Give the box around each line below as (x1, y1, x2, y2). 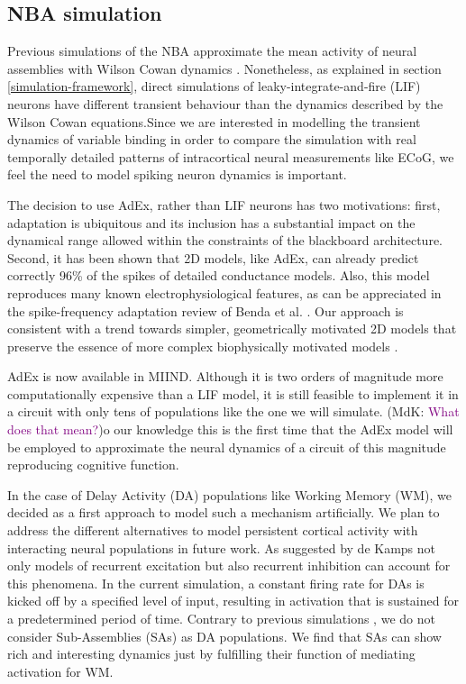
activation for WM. (7, 661, 114, 680)
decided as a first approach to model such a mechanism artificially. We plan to (7, 503, 440, 522)
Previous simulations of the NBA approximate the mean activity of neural (7, 41, 417, 60)
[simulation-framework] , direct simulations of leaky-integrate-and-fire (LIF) (7, 77, 421, 96)
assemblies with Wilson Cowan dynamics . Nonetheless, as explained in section (7, 59, 442, 78)
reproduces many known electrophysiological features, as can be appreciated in (7, 283, 442, 302)
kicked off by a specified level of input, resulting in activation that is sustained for (7, 591, 459, 610)
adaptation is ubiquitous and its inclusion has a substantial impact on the (7, 213, 416, 232)
